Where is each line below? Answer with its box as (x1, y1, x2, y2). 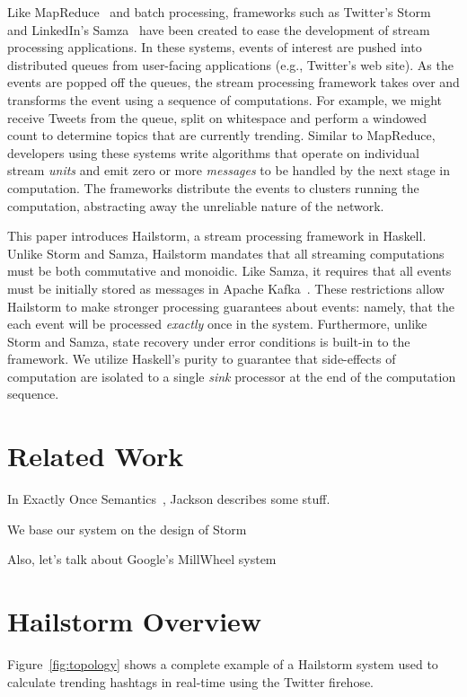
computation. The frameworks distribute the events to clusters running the (7, 178, 419, 197)
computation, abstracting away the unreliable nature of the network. (7, 196, 384, 215)
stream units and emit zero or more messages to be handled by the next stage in (7, 161, 451, 180)
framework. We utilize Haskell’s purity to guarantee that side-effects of (7, 349, 396, 368)
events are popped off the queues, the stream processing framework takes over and (7, 73, 460, 92)
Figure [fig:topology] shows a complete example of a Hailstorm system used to (7, 655, 438, 674)
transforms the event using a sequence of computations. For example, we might (7, 90, 443, 109)
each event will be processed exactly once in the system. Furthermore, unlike (7, 314, 427, 333)
